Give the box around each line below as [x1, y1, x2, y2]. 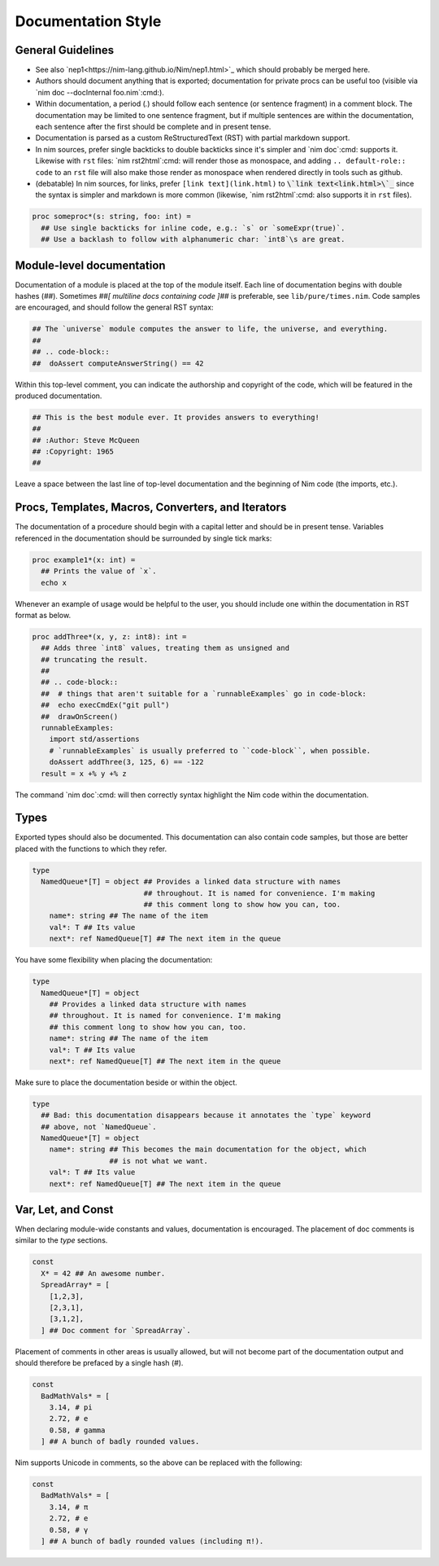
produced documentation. [15, 391, 102, 401]
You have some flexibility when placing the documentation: [15, 955, 213, 965]
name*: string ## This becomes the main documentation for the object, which [49, 1145, 367, 1154]
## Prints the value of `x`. [41, 567, 158, 576]
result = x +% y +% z [41, 769, 128, 778]
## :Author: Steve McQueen [32, 436, 140, 445]
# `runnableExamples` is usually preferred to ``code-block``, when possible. [49, 746, 372, 755]
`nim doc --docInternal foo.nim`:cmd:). [35, 87, 164, 97]
